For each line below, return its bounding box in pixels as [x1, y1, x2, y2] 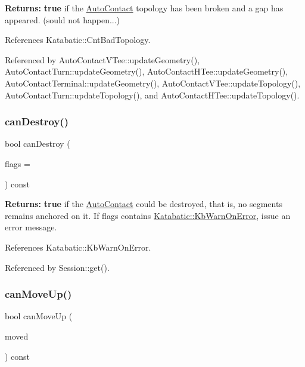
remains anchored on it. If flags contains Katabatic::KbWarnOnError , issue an [5, 209, 291, 221]
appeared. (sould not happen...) [5, 13, 120, 26]
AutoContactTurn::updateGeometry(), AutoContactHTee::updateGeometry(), [5, 65, 288, 78]
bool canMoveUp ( [5, 310, 73, 322]
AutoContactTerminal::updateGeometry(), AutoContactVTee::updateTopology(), [5, 76, 301, 89]
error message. [5, 221, 57, 233]
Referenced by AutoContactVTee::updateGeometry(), [5, 53, 200, 66]
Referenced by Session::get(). [5, 261, 110, 273]
